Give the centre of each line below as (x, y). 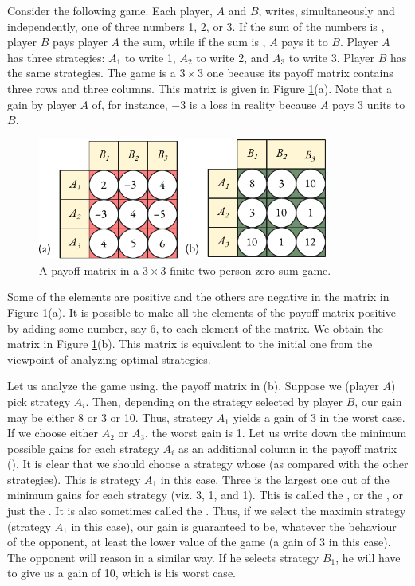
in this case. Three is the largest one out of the (275, 479)
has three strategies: (56, 57)
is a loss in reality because (253, 104)
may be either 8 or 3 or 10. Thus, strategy (110, 417)
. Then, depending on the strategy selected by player (214, 401)
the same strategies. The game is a (92, 73)
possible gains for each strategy (83, 448)
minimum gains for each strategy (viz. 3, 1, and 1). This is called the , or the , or (206, 495)
